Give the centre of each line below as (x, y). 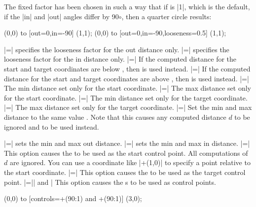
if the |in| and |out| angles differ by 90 (61, 16)
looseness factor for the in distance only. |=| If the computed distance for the (120, 59)
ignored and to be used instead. (52, 126)
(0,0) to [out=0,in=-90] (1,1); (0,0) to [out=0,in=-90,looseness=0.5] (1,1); (115, 33)
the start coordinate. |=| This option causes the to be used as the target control (125, 172)
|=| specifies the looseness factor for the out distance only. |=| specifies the (117, 49)
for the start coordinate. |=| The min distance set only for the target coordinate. (126, 97)
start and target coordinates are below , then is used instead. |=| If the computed (127, 68)
